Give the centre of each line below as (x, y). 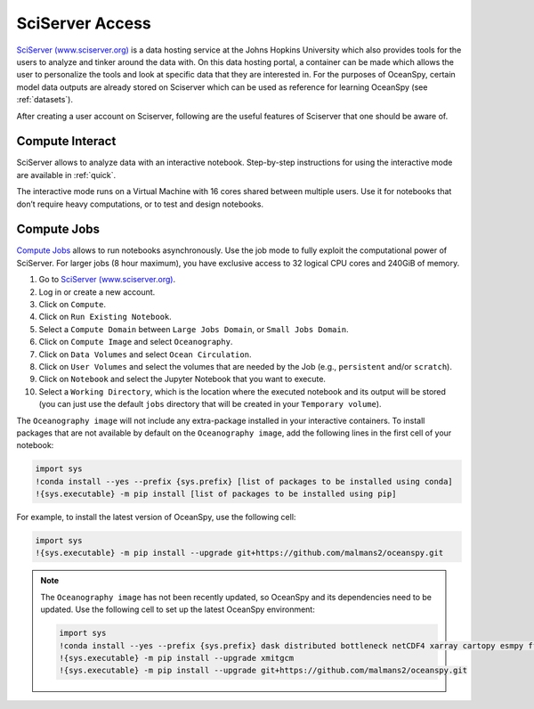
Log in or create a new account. (97, 292)
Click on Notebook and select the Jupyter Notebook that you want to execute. (182, 379)
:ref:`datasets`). (44, 100)
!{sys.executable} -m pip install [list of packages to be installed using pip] (216, 494)
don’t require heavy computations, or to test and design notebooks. (140, 204)
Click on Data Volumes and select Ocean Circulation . (145, 354)
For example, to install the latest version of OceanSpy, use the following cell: (156, 517)
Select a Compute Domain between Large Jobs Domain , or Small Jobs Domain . (194, 329)
